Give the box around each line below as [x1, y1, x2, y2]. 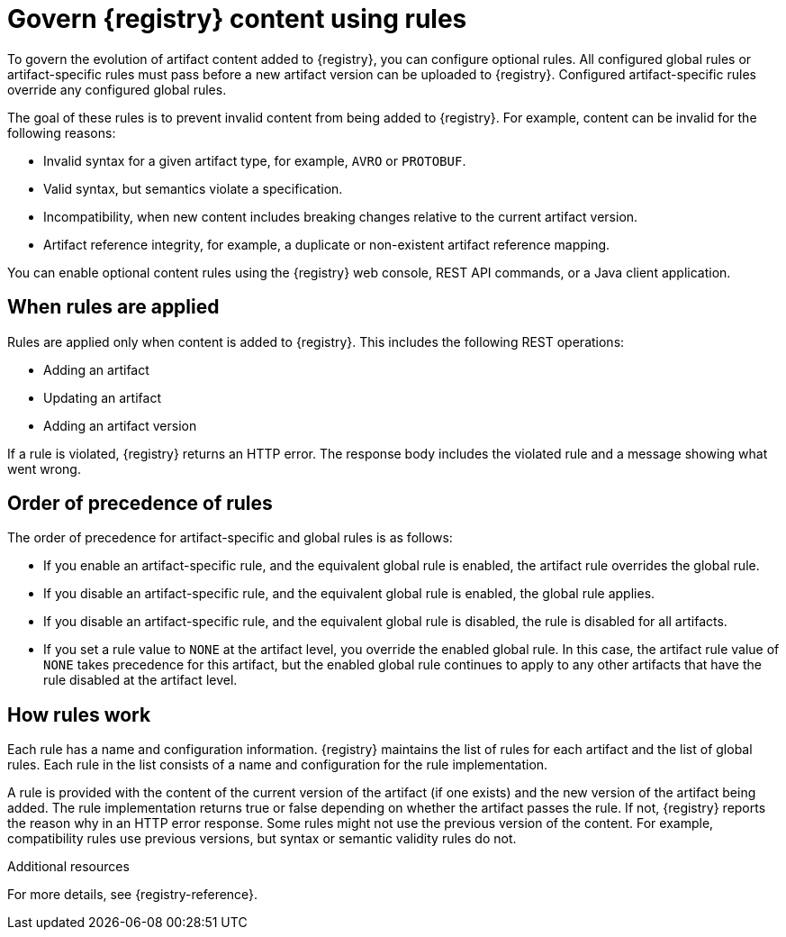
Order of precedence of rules [7, 492, 273, 515]
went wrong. [7, 460, 81, 477]
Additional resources [7, 859, 130, 875]
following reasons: [7, 124, 116, 141]
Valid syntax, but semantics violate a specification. [43, 180, 343, 196]
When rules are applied [7, 296, 220, 319]
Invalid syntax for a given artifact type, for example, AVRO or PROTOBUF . [43, 152, 466, 168]
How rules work [7, 703, 151, 726]
